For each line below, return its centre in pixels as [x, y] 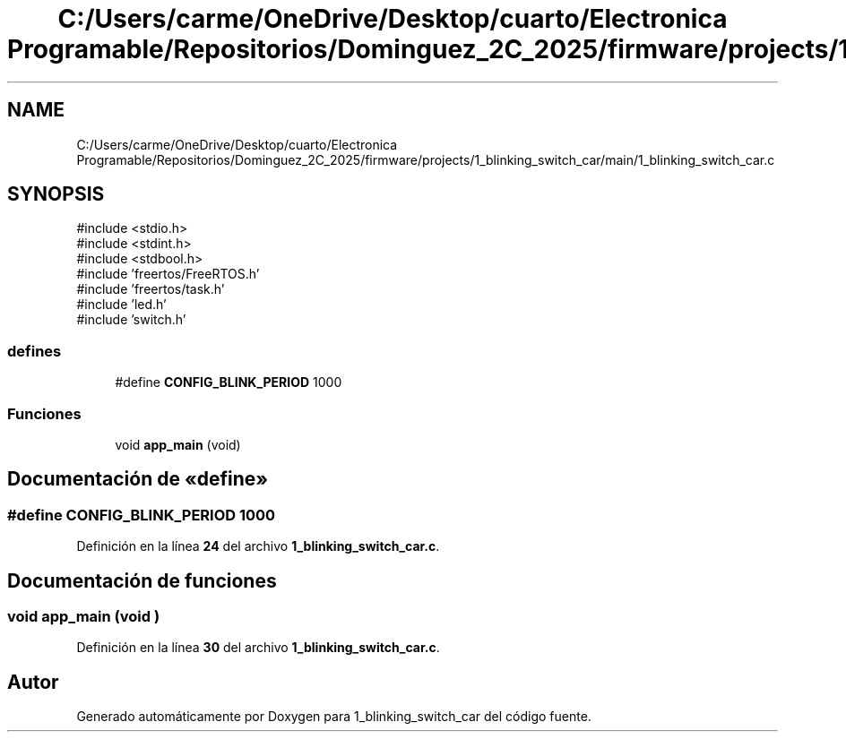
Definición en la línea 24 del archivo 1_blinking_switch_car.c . [258, 546]
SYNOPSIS [56, 194]
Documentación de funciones [142, 580]
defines [35, 351]
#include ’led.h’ [121, 305]
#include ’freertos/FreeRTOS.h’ [168, 274]
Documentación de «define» [138, 479]
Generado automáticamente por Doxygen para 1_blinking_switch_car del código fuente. [334, 717]
